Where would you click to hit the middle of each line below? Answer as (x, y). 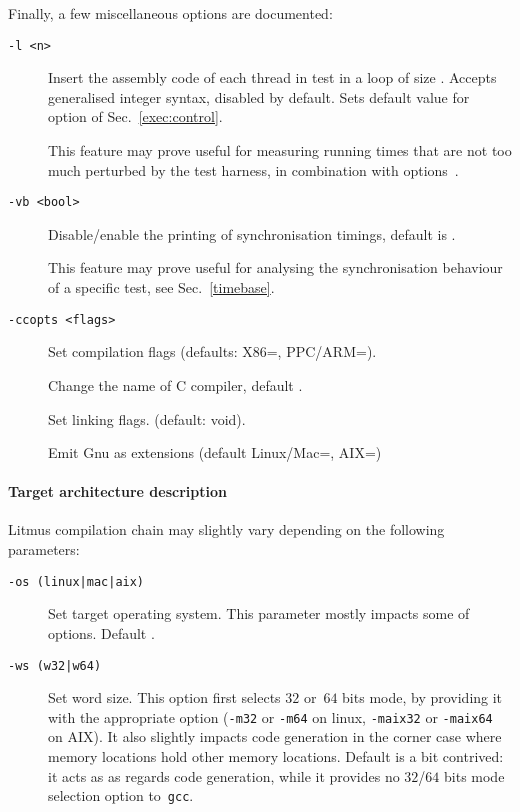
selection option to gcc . (121, 795)
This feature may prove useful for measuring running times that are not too (280, 150)
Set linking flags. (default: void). (147, 418)
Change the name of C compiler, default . (175, 384)
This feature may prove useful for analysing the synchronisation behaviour (275, 267)
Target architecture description (117, 491)
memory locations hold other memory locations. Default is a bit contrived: (276, 756)
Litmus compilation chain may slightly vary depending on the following (226, 529)
